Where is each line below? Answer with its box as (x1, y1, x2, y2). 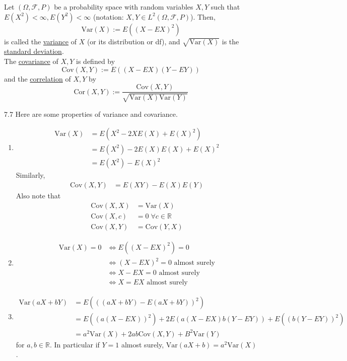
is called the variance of (4, 36, 77, 46)
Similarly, (16, 170, 45, 180)
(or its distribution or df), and (87, 36, 180, 46)
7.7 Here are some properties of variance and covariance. (4, 108, 178, 119)
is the (222, 36, 239, 46)
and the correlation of (4, 73, 71, 84)
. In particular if (49, 339, 100, 349)
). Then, (190, 11, 216, 22)
